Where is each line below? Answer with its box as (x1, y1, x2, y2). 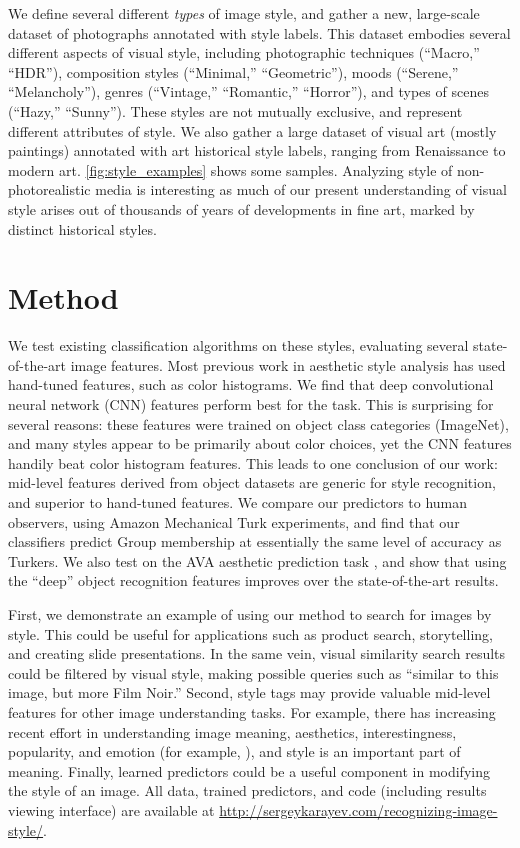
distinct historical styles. (8, 218, 157, 239)
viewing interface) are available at (8, 799, 215, 820)
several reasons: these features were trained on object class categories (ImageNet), (8, 413, 509, 434)
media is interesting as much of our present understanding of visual (95, 179, 507, 200)
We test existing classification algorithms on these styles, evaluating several (8, 335, 469, 356)
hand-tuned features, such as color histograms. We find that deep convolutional (8, 374, 494, 395)
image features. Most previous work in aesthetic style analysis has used (70, 354, 506, 375)
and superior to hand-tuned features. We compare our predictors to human (8, 492, 468, 512)
